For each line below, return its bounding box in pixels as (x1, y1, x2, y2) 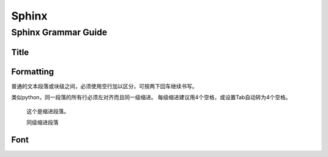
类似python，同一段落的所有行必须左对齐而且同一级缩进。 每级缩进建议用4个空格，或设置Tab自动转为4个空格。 (11, 94, 292, 101)
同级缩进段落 (26, 119, 59, 126)
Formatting (11, 66, 54, 77)
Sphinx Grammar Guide (11, 27, 108, 38)
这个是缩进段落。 (26, 107, 69, 115)
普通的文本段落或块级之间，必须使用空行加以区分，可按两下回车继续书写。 (11, 82, 197, 89)
